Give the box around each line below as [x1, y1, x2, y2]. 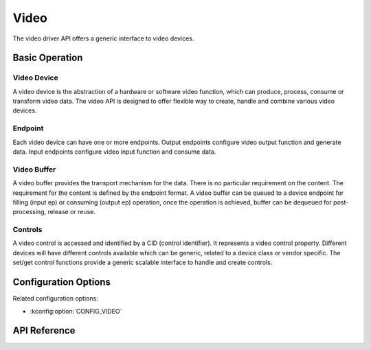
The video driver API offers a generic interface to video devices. [12, 34, 194, 43]
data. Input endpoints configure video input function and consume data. [12, 148, 216, 156]
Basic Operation [12, 52, 83, 64]
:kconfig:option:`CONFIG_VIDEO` [30, 307, 122, 315]
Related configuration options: [12, 294, 99, 303]
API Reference [12, 325, 76, 336]
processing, [12, 208, 47, 216]
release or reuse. [47, 208, 96, 216]
